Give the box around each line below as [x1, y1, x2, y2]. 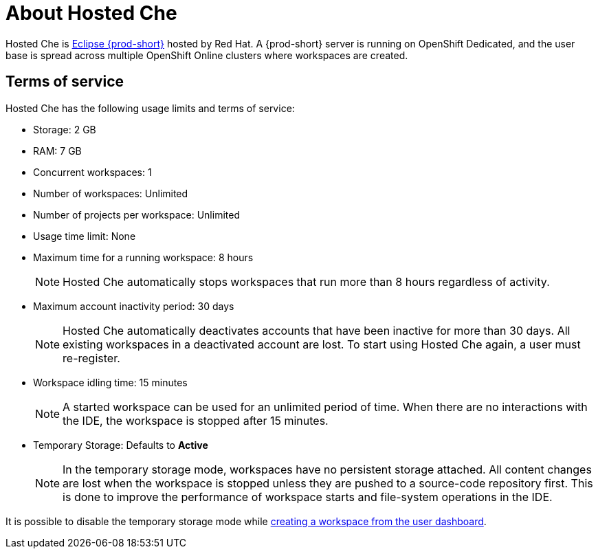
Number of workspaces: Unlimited [33, 187, 188, 199]
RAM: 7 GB [33, 144, 82, 157]
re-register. [63, 351, 120, 365]
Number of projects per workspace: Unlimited [33, 208, 240, 221]
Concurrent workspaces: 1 [33, 166, 152, 178]
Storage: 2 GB [33, 123, 96, 135]
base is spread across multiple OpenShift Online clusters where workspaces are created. [5, 49, 408, 61]
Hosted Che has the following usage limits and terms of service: [5, 102, 295, 114]
